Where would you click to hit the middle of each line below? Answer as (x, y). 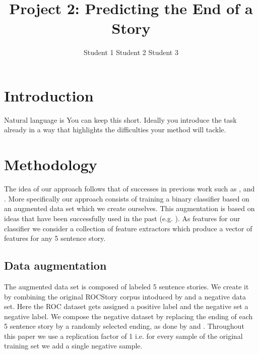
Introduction (49, 95)
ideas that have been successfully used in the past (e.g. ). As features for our (122, 218)
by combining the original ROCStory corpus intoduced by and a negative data (125, 296)
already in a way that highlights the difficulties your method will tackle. (115, 130)
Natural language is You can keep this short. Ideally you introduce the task (120, 119)
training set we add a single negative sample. (73, 346)
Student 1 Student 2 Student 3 (131, 52)
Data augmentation (55, 265)
